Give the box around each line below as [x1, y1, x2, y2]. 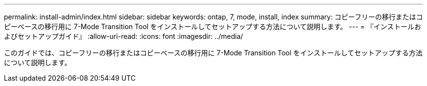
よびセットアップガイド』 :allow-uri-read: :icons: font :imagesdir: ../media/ [4, 32, 243, 40]
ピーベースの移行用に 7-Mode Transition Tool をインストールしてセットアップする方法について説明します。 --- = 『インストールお [4, 22, 421, 31]
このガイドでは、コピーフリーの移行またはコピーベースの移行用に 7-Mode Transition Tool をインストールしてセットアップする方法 [4, 49, 423, 57]
